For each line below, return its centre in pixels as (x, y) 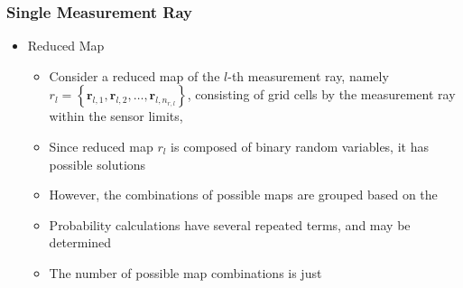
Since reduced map (101, 146)
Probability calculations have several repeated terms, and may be (230, 224)
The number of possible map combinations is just (185, 272)
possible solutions (97, 164)
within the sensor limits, (116, 116)
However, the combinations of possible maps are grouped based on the (243, 195)
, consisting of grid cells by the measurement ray (321, 94)
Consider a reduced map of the (134, 75)
